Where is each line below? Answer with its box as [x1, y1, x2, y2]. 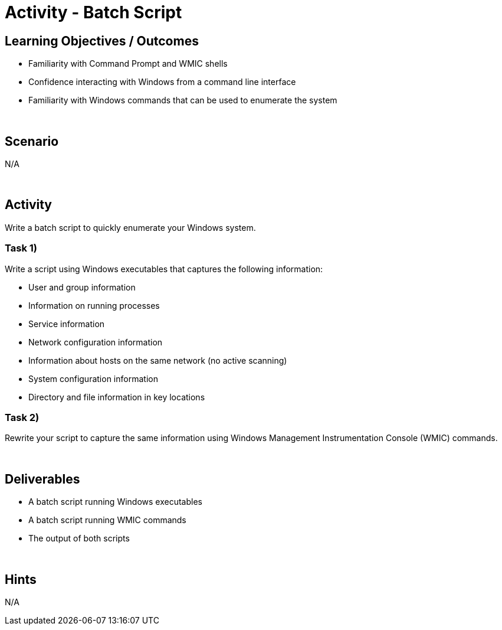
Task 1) [5, 242, 37, 254]
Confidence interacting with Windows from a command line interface [28, 77, 296, 87]
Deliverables [5, 471, 80, 487]
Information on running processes [28, 300, 160, 311]
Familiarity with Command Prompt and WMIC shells [28, 58, 228, 69]
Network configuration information [28, 337, 163, 347]
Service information [28, 318, 105, 329]
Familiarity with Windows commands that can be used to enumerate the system [28, 95, 337, 106]
